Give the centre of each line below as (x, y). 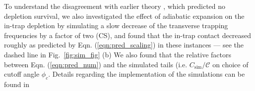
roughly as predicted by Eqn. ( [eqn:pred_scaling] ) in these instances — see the (124, 45)
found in (17, 84)
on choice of (230, 64)
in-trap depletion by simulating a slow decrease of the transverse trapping (116, 25)
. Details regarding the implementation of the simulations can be (147, 74)
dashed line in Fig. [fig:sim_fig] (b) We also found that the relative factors (118, 54)
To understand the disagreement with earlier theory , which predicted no (115, 6)
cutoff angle (22, 74)
